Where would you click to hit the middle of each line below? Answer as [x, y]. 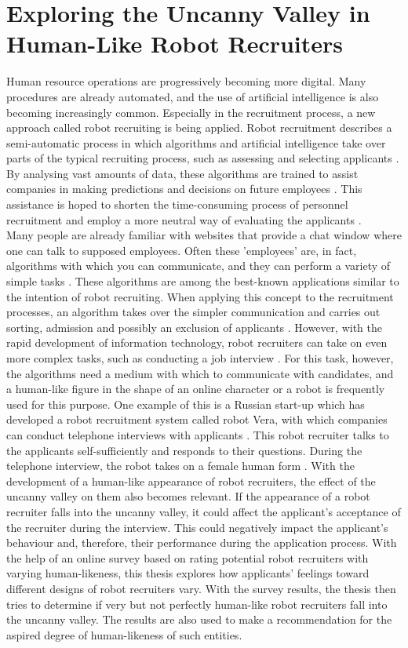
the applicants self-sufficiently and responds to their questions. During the [184, 450]
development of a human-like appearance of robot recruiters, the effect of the [191, 481]
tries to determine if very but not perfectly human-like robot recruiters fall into [197, 604]
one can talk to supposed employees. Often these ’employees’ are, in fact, [182, 250]
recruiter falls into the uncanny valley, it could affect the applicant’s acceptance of [204, 511]
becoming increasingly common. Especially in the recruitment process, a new [191, 112]
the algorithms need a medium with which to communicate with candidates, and [200, 373]
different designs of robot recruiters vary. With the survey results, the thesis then [201, 588]
